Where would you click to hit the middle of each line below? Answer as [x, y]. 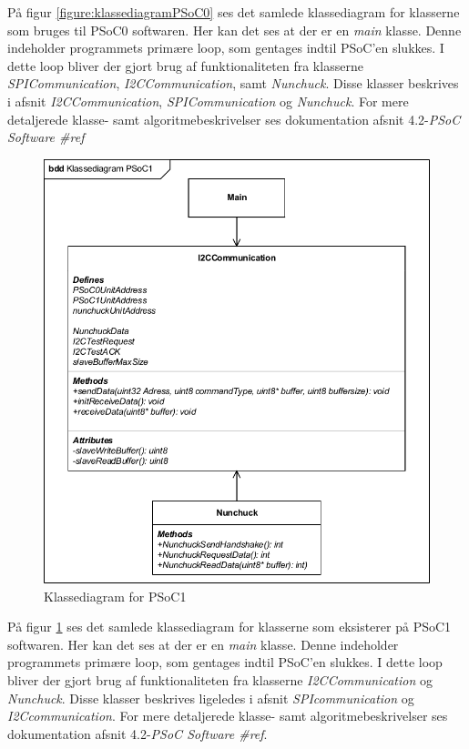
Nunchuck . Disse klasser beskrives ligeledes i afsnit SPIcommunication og [211, 698]
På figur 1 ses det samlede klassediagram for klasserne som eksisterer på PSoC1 [229, 627]
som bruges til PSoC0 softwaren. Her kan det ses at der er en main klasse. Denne [234, 30]
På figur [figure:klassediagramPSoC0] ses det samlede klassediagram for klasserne [234, 12]
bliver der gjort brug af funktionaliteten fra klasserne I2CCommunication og [220, 680]
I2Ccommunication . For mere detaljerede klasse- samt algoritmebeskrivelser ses [228, 716]
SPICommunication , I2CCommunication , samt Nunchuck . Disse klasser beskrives [233, 83]
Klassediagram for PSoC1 [115, 596]
